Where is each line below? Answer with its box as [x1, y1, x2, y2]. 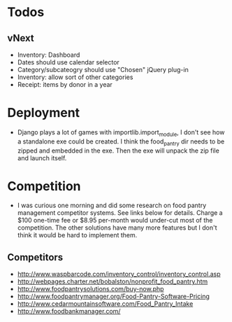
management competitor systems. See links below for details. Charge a [17, 209, 223, 217]
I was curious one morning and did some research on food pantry [17, 201, 207, 210]
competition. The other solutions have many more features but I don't [17, 223, 218, 232]
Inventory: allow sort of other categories [17, 73, 133, 81]
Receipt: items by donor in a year [17, 80, 113, 88]
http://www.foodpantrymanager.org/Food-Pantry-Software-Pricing [17, 292, 210, 301]
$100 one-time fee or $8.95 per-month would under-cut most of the [17, 216, 213, 225]
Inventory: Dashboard [17, 50, 80, 59]
